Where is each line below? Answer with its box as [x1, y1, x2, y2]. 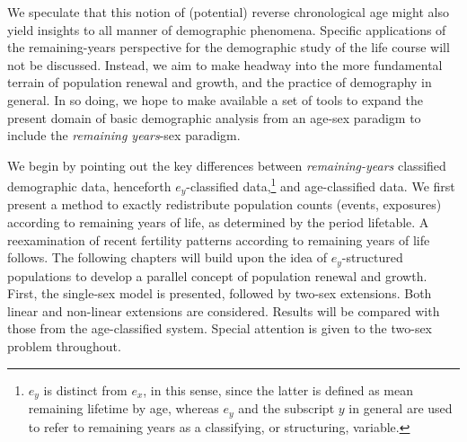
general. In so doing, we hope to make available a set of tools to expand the [7, 90, 424, 109]
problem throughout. [7, 337, 121, 356]
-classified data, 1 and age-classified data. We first [186, 174, 455, 195]
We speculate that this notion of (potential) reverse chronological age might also [7, 3, 449, 21]
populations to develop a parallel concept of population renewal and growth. [7, 266, 427, 285]
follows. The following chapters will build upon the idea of [7, 248, 328, 267]
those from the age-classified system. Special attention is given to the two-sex [7, 319, 433, 338]
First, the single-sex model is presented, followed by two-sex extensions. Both [7, 284, 432, 303]
